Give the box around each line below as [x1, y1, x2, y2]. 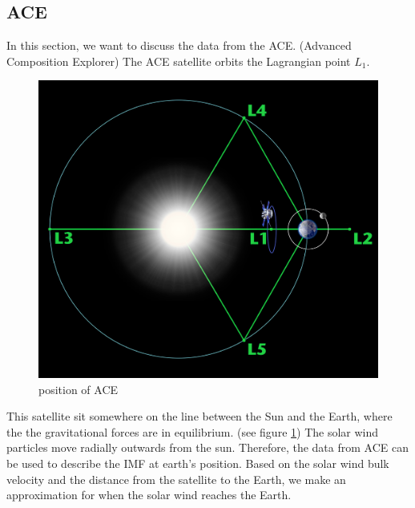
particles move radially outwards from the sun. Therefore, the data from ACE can [6, 439, 409, 456]
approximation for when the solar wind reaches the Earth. [6, 486, 292, 503]
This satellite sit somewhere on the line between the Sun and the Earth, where [6, 408, 393, 425]
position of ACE [38, 380, 119, 397]
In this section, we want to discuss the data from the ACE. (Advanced [6, 37, 352, 54]
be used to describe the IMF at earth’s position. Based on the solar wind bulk [6, 454, 389, 471]
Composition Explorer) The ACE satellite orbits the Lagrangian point [6, 52, 351, 69]
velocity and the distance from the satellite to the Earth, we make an [6, 470, 346, 487]
